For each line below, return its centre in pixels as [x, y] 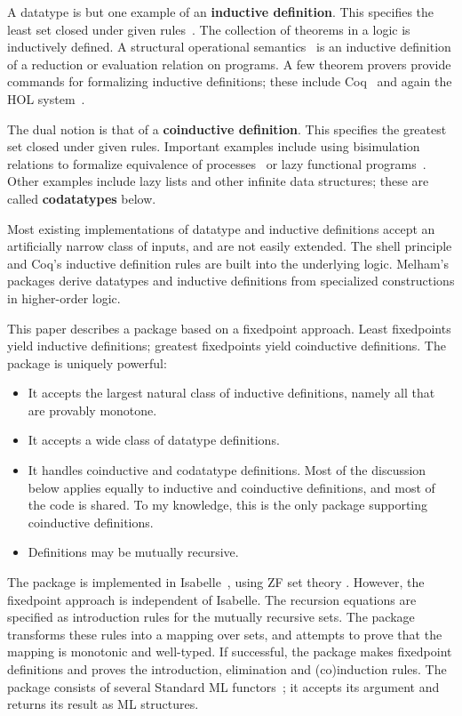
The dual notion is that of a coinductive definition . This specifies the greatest [227, 129]
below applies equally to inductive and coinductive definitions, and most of [231, 487]
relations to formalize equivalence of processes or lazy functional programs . [217, 163]
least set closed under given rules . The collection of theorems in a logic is [209, 29]
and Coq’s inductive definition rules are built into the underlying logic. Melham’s [228, 263]
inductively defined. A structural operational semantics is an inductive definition [229, 47]
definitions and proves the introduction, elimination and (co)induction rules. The [227, 669]
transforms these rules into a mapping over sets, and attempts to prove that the [225, 634]
